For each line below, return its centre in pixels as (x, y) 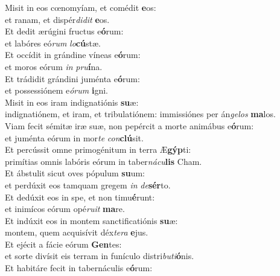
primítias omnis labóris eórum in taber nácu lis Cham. (103, 161)
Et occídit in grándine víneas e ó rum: (73, 55)
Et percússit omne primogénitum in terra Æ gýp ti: (98, 149)
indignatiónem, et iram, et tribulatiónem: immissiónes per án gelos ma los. (140, 114)
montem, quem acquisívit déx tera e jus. (77, 232)
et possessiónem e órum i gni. (56, 90)
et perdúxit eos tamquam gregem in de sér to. (88, 185)
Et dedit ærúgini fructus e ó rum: (64, 31)
